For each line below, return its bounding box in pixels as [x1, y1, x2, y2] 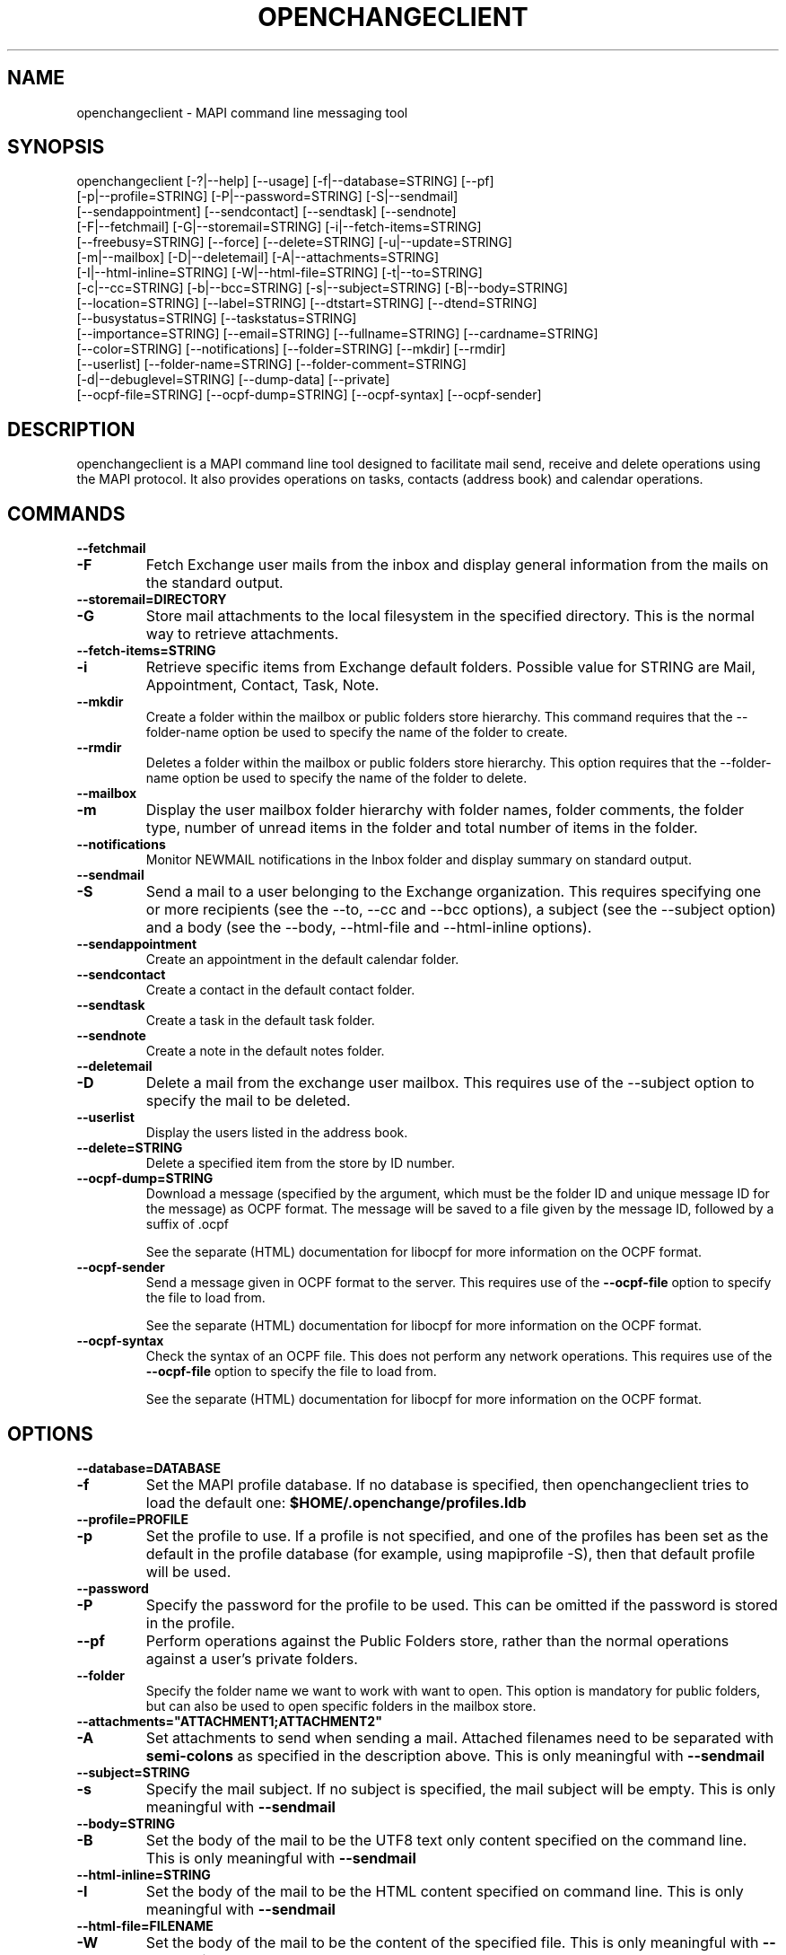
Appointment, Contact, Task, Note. [145, 676, 380, 695]
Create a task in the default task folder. [145, 1013, 375, 1029]
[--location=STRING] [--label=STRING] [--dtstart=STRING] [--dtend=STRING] [76, 295, 537, 311]
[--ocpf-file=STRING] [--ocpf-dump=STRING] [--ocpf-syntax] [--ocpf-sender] [76, 387, 542, 403]
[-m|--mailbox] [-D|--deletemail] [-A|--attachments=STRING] [76, 250, 440, 266]
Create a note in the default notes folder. [145, 1043, 385, 1059]
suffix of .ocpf [145, 1216, 229, 1232]
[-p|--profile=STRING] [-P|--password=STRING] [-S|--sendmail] [76, 188, 458, 205]
